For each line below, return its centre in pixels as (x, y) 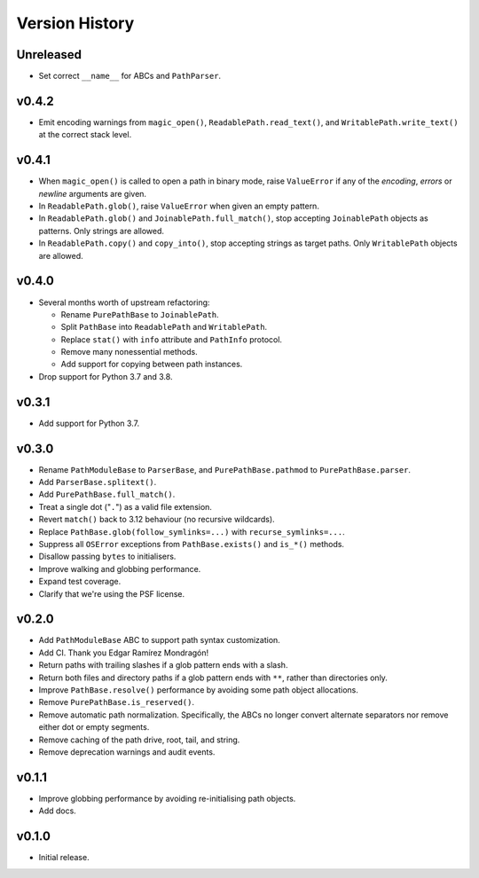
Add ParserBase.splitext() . (98, 482)
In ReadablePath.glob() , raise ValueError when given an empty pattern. (179, 206)
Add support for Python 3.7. (89, 423)
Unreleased (49, 55)
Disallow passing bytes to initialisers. (107, 557)
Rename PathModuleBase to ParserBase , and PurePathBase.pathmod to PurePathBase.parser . (225, 469)
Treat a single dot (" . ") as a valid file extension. (126, 506)
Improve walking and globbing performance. (120, 568)
